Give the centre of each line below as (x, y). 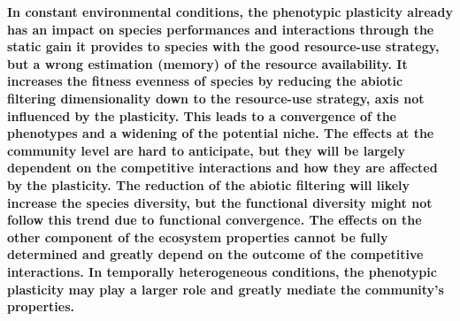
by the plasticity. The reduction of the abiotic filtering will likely (209, 184)
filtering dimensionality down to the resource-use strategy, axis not (216, 98)
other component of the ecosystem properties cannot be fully (198, 237)
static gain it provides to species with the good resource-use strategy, (223, 46)
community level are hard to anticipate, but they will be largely (207, 150)
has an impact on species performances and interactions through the (221, 29)
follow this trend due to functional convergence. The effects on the (215, 220)
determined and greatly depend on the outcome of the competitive (215, 254)
